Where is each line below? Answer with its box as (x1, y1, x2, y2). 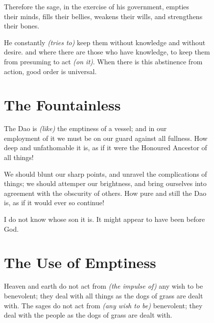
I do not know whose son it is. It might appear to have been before (4, 214, 205, 224)
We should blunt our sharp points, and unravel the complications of (4, 168, 207, 179)
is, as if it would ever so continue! (4, 197, 104, 208)
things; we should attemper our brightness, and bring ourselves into (4, 178, 207, 188)
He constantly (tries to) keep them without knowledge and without (4, 37, 206, 47)
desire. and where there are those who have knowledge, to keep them (4, 47, 210, 57)
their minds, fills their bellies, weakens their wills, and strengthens (4, 11, 203, 21)
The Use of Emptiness (4, 252, 156, 272)
